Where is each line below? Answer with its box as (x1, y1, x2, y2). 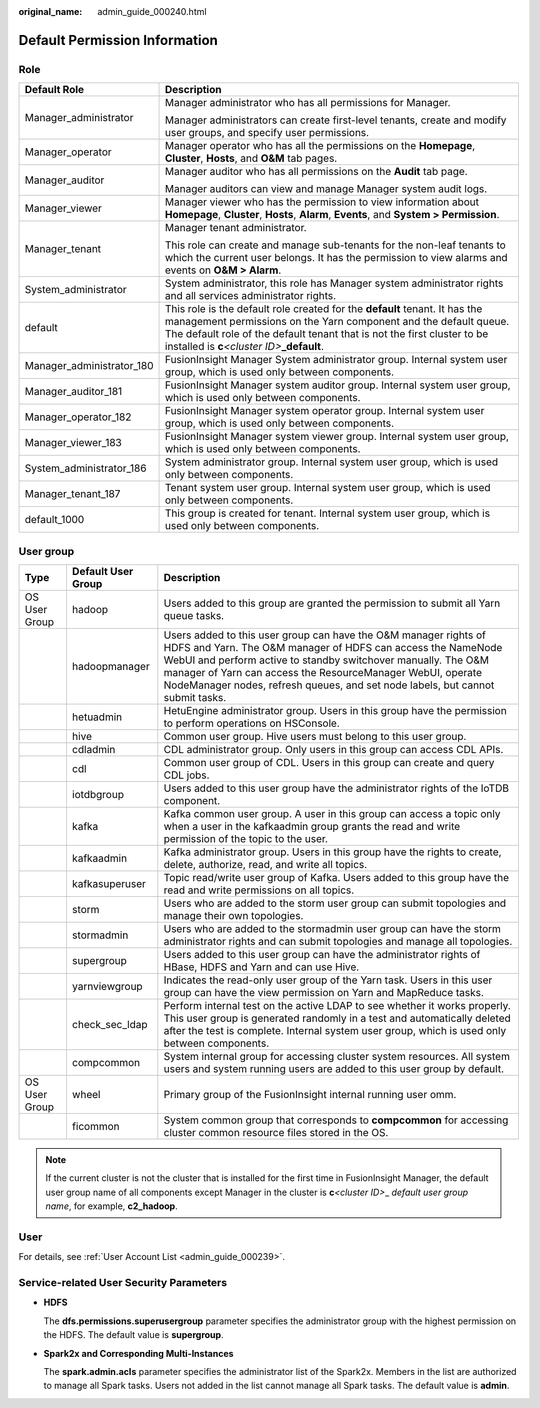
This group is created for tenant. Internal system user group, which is (165, 506, 490, 520)
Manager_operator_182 (24, 410, 132, 424)
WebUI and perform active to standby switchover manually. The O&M (163, 653, 490, 667)
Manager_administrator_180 (24, 359, 154, 373)
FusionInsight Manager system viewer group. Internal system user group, (165, 430, 510, 444)
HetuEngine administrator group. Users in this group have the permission (163, 703, 507, 717)
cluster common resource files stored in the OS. (163, 1125, 389, 1139)
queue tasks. (163, 608, 225, 622)
